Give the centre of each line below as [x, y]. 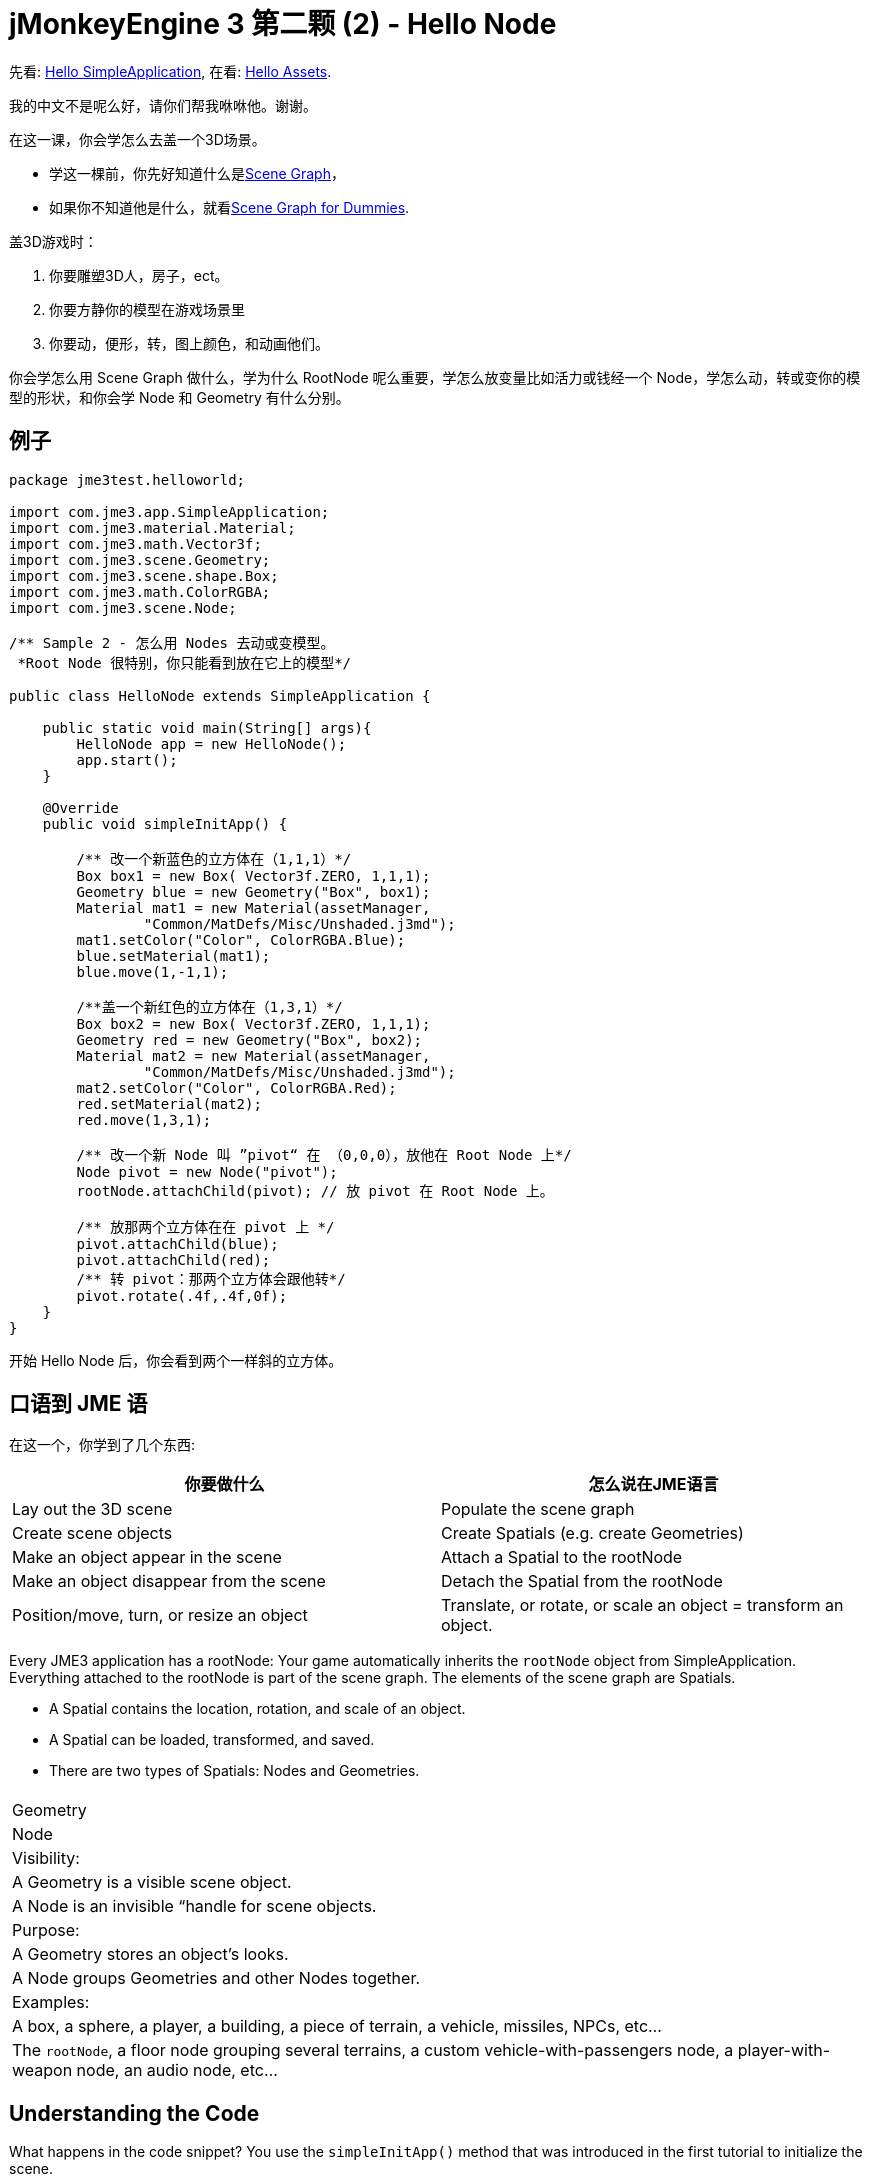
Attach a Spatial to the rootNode [562, 1557]
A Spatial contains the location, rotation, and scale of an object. [257, 1709]
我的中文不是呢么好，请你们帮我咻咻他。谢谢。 [163, 105]
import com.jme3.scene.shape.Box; [144, 575]
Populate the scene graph [538, 1509]
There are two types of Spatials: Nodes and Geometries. [234, 1771]
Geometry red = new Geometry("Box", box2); [249, 1039]
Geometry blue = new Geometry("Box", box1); [253, 891]
